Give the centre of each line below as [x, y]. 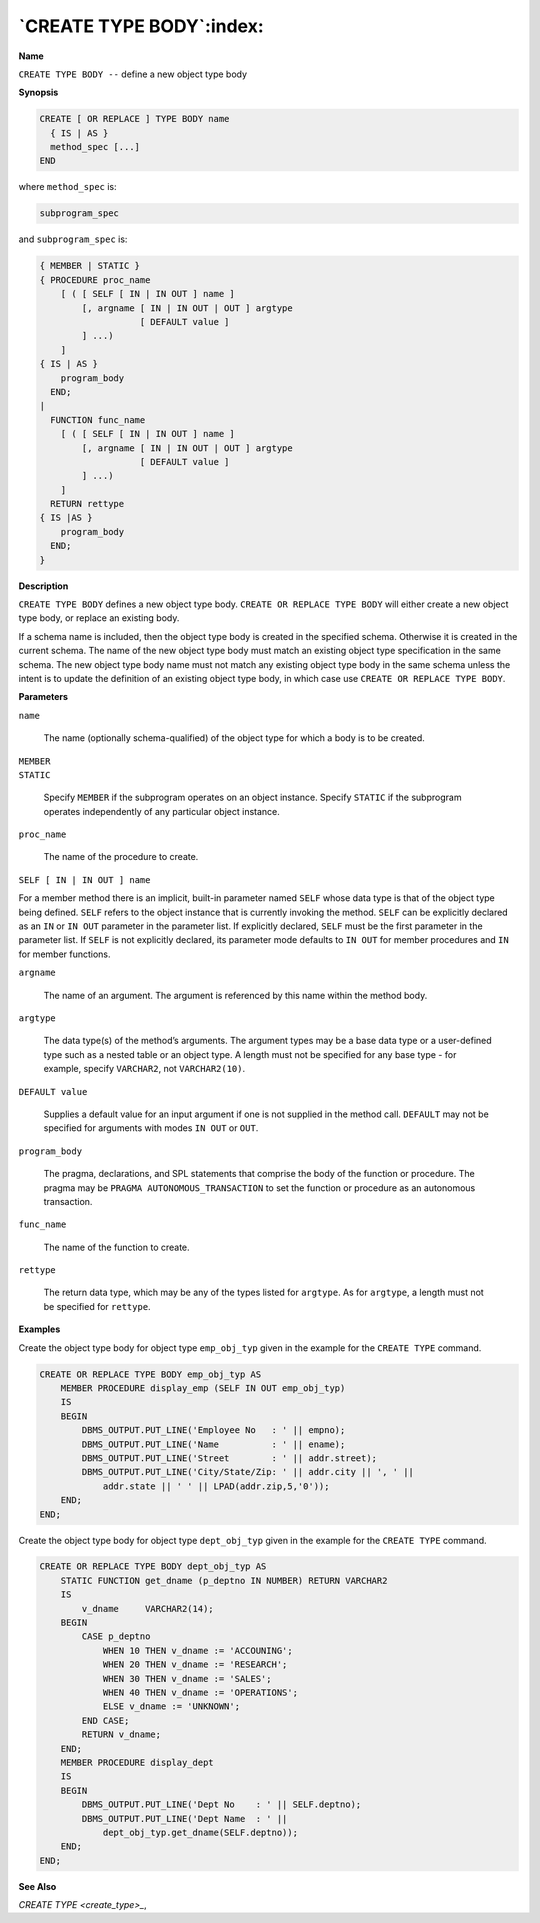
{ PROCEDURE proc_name [95, 279]
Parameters [43, 697]
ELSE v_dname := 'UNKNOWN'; [171, 1706]
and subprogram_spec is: [73, 239]
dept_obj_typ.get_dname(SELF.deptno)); [200, 1832]
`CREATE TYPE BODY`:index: [141, 26]
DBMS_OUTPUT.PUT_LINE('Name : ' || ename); [213, 1444]
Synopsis [38, 92]
